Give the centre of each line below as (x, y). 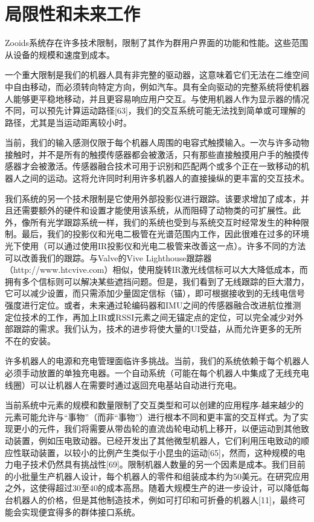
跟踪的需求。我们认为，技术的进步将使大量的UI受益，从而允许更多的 (149, 329)
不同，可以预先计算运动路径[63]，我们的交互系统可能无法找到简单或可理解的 (155, 110)
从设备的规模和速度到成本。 (60, 54)
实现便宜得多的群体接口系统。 (81, 511)
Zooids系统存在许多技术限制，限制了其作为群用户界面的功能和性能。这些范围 (157, 43)
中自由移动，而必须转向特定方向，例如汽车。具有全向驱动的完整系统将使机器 (157, 86)
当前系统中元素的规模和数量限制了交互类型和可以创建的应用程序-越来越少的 (154, 405)
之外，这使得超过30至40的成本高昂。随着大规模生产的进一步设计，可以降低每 (157, 488)
